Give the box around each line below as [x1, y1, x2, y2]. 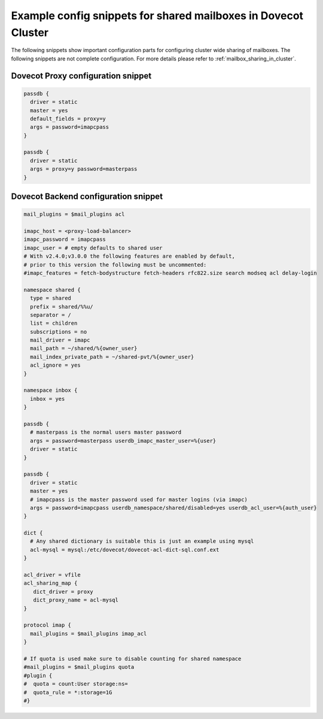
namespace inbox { [23, 387, 78, 394]
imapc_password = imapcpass [23, 236, 106, 243]
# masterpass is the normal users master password [30, 429, 182, 436]
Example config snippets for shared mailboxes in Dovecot [11, 9, 304, 22]
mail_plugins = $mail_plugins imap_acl [30, 630, 147, 637]
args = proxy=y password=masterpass [30, 165, 138, 173]
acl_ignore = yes [30, 362, 81, 368]
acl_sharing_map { [23, 580, 78, 587]
